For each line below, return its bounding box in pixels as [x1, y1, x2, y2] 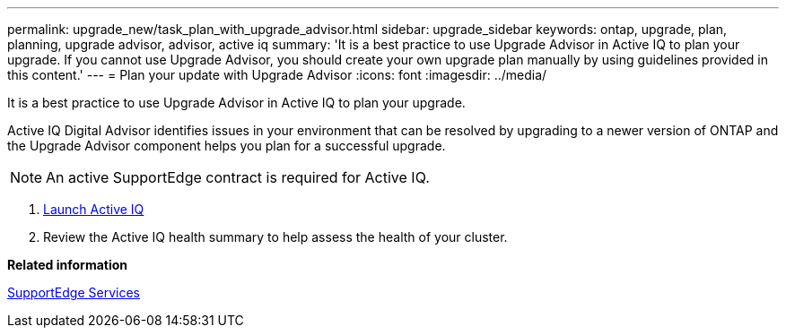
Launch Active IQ [43, 202, 144, 217]
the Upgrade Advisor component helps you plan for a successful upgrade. [7, 138, 446, 153]
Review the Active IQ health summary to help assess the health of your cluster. [43, 229, 508, 245]
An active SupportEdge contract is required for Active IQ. [46, 168, 430, 186]
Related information [7, 257, 128, 272]
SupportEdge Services [7, 285, 140, 300]
